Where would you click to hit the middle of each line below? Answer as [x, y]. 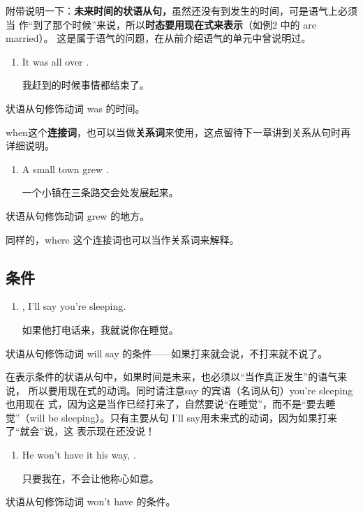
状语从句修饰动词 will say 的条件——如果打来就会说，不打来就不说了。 [167, 353]
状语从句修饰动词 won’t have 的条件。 [91, 501]
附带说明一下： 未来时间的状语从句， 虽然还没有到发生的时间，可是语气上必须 [181, 10]
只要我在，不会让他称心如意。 [90, 478]
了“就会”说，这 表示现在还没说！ [80, 431]
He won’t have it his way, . [79, 455]
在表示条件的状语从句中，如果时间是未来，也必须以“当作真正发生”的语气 [172, 377]
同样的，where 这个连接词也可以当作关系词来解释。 [123, 239]
